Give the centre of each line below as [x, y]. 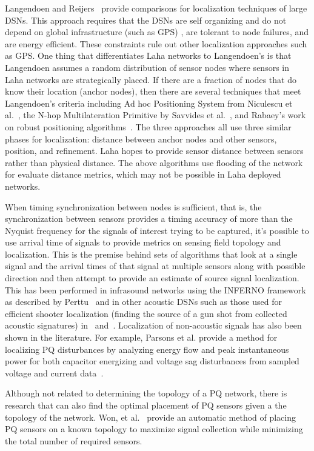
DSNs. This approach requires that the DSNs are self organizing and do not [146, 20]
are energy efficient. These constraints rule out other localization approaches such [156, 43]
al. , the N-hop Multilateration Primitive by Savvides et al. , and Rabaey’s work [155, 115]
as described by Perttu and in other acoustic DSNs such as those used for [143, 302]
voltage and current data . [54, 372]
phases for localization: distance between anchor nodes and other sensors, [141, 139]
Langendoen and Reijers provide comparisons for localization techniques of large [156, 8]
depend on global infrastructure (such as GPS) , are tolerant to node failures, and [157, 32]
